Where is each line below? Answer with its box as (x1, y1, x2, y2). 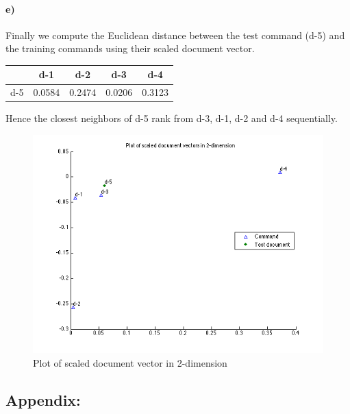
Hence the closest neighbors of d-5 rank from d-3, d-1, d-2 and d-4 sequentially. (5, 111, 338, 125)
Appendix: (5, 389, 81, 410)
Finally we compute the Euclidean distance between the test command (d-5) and (5, 27, 345, 42)
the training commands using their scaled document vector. (5, 41, 255, 56)
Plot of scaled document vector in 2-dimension (33, 355, 227, 369)
